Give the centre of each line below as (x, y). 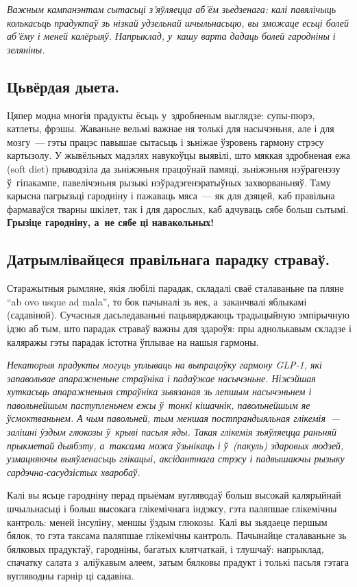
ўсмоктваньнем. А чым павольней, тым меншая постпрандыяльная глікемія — (174, 418)
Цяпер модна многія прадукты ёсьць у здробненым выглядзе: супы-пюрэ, (161, 115)
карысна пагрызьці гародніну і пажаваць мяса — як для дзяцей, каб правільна (171, 196)
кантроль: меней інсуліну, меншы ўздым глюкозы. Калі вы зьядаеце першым (167, 522)
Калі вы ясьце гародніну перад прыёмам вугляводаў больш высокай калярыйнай (174, 495)
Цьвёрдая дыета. (63, 86)
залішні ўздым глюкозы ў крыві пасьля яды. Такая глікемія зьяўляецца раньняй (172, 432)
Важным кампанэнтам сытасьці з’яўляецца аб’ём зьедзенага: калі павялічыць (172, 9)
